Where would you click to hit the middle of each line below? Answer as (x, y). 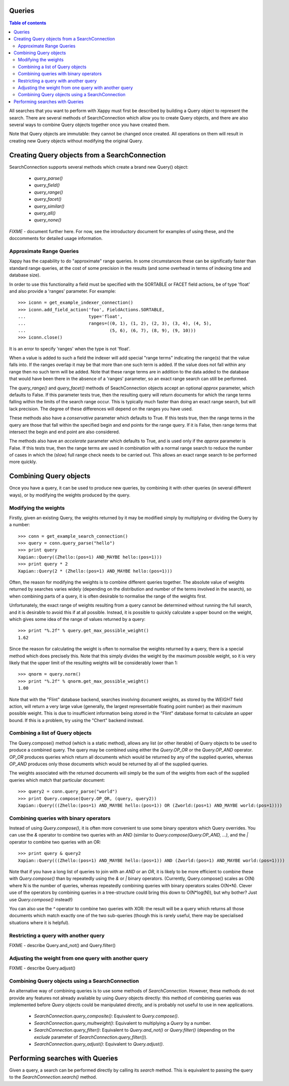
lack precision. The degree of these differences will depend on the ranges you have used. (101, 409)
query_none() (48, 220)
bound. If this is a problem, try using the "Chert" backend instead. (76, 720)
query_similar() (49, 206)
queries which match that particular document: (57, 780)
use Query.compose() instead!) (41, 899)
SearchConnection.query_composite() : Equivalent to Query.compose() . (107, 1016)
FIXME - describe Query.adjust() (42, 968)
